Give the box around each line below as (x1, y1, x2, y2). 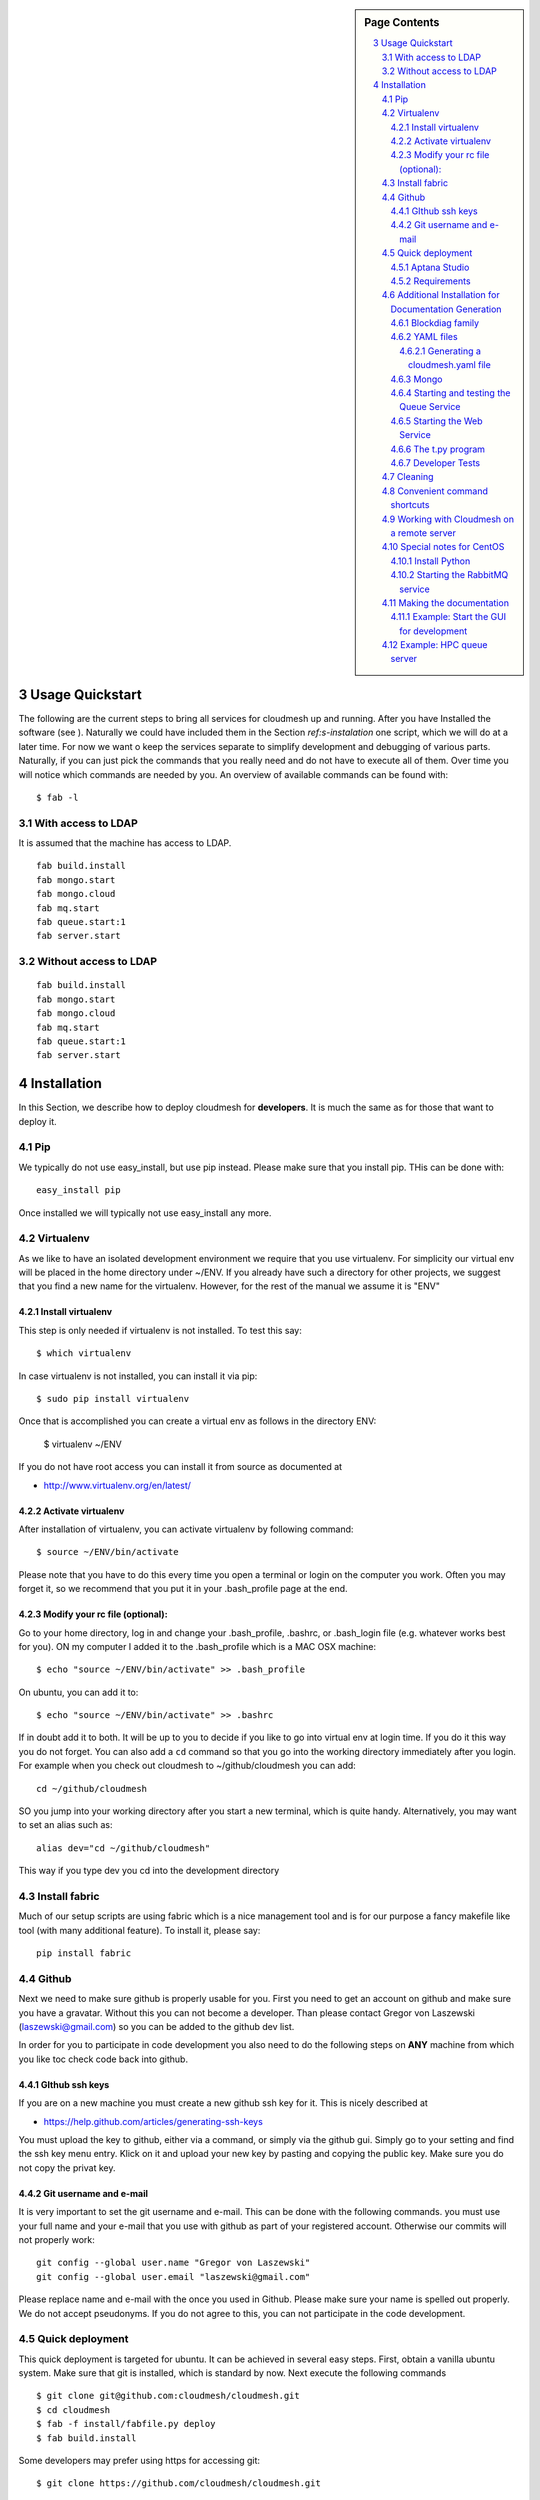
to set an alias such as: (18, 1819, 113, 1831)
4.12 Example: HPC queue (381, 639, 488, 651)
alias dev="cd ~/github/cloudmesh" (36, 1842, 211, 1854)
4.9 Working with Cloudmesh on (381, 513, 515, 525)
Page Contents (364, 16, 440, 29)
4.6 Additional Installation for (381, 289, 500, 301)
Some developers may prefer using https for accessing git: (18, 2454, 260, 2466)
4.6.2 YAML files (390, 331, 459, 343)
